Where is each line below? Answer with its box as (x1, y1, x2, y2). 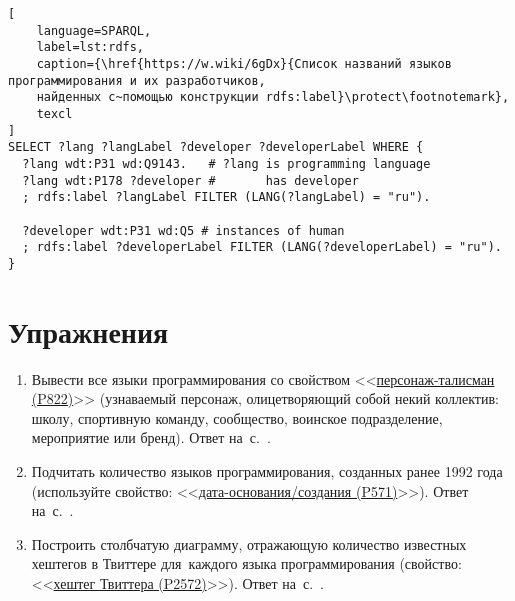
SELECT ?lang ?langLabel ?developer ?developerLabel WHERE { (8, 140, 424, 155)
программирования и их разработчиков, (8, 73, 266, 88)
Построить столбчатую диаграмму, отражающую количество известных (31, 533, 467, 554)
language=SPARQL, (36, 23, 152, 38)
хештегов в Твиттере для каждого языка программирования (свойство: (31, 553, 462, 574)
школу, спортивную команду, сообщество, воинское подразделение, (31, 407, 443, 428)
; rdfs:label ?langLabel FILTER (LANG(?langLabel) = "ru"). (22, 190, 431, 205)
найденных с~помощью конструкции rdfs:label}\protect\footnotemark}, (36, 90, 510, 105)
